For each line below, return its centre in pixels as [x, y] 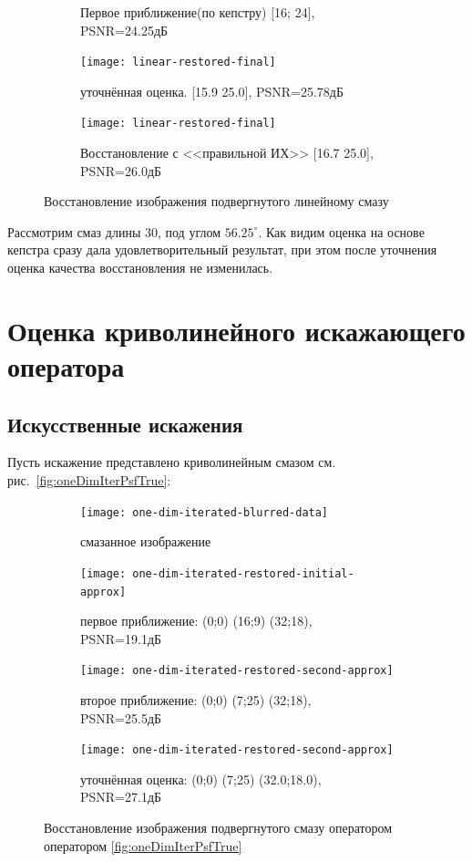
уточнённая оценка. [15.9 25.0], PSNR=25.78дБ [212, 91]
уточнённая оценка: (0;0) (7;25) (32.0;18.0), [201, 779]
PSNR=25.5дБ [121, 717]
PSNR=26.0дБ [121, 170]
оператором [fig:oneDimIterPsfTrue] [143, 845]
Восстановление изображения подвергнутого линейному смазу [216, 201]
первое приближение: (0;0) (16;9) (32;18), [196, 621]
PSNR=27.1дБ [121, 797]
